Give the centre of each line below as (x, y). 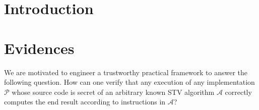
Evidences (39, 48)
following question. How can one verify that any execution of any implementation (129, 82)
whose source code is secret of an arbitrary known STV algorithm (113, 92)
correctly (238, 92)
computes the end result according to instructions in (85, 102)
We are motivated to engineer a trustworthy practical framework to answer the (126, 72)
